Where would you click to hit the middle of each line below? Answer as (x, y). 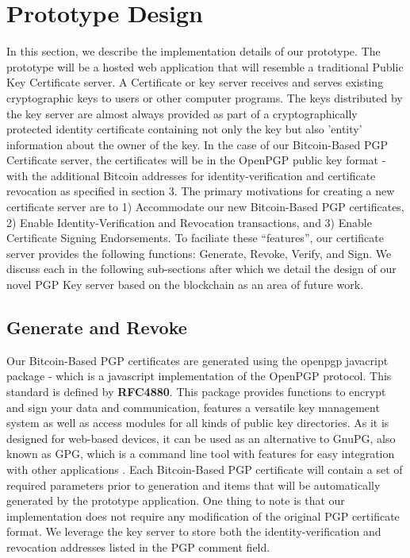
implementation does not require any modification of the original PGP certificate (203, 516)
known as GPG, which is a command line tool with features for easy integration (201, 454)
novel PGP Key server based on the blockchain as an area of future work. (185, 285)
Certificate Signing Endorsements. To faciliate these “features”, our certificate (195, 238)
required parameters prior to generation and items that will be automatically (194, 485)
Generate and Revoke (97, 327)
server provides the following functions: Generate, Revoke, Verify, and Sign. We (199, 253)
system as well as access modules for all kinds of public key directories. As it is (198, 423)
